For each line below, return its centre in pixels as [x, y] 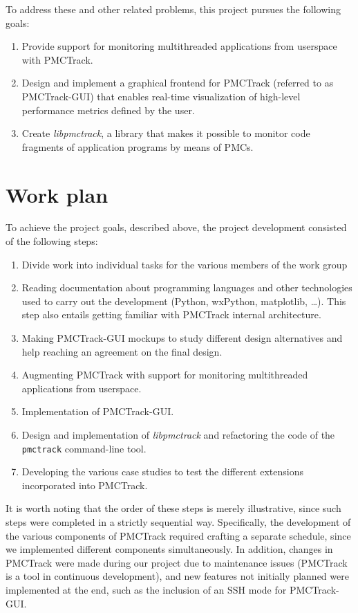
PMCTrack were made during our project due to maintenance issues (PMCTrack [177, 562]
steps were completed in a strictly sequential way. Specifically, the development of [178, 522]
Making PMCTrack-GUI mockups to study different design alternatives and [182, 338]
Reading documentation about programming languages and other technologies [187, 287]
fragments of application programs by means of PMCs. [138, 146]
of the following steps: [52, 241]
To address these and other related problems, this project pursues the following [173, 9]
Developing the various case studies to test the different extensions [162, 472]
